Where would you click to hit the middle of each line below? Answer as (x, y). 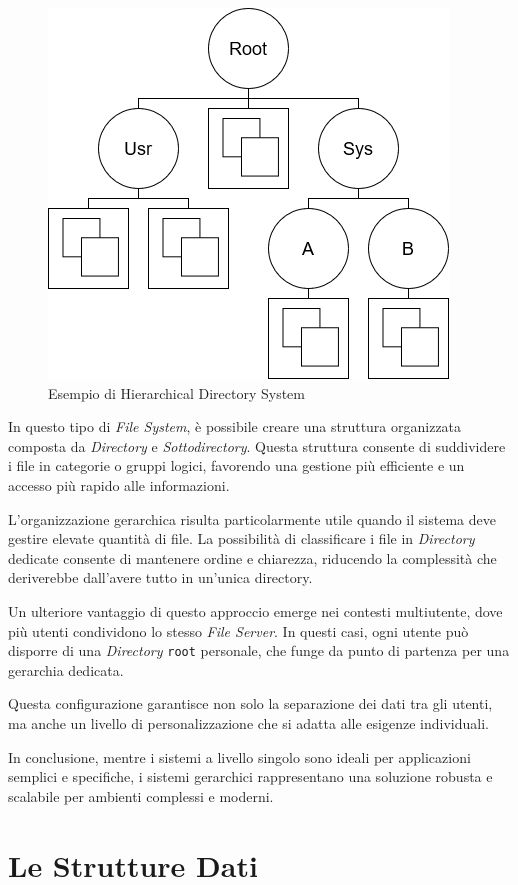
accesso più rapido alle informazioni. (119, 484)
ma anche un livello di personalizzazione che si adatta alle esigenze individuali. (248, 722)
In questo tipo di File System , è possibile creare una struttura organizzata (235, 426)
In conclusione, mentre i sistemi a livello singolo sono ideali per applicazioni (239, 756)
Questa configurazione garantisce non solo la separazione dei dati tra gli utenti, (250, 703)
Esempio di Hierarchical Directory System (176, 392)
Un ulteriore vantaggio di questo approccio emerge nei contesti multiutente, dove (255, 610)
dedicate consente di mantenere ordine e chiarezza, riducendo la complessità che (252, 557)
